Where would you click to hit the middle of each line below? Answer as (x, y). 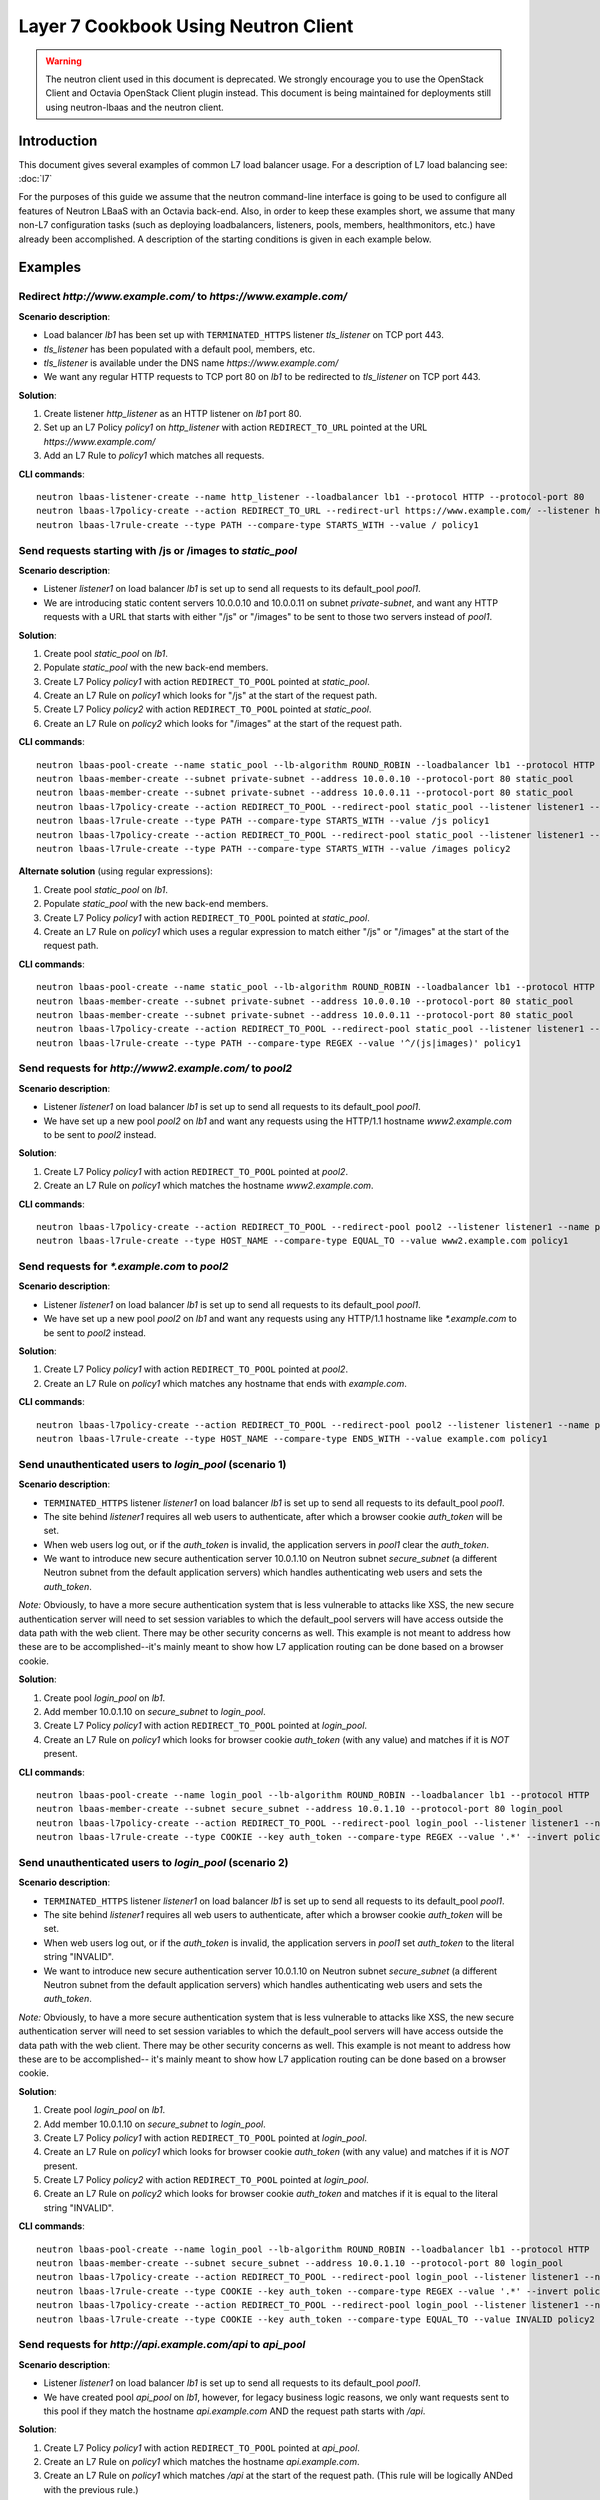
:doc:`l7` (35, 179)
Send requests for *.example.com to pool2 (123, 1267)
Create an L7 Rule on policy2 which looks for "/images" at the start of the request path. (222, 723)
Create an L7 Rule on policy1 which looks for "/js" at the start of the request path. (210, 696)
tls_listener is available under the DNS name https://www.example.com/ (191, 362)
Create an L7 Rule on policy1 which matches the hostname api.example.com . (201, 2462)
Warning (63, 61)
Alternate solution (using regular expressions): (116, 871)
